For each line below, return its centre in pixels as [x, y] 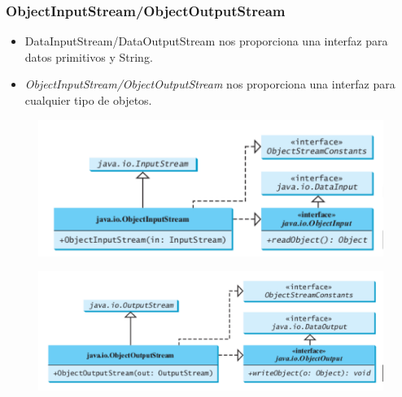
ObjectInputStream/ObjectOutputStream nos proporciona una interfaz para [210, 84]
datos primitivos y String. [89, 56]
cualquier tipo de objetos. [88, 100]
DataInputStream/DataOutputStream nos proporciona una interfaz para [206, 41]
